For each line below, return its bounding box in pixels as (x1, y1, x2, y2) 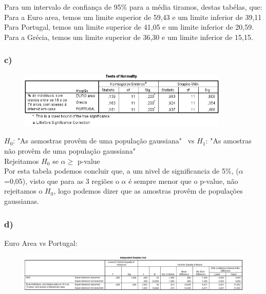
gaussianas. (4, 196, 39, 206)
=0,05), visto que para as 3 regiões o (4, 175, 119, 186)
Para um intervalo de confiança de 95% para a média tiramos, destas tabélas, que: (4, 2, 262, 12)
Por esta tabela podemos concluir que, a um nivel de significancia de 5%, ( (4, 165, 239, 176)
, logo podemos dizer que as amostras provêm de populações (53, 185, 243, 196)
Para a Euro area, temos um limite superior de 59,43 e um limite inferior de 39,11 (4, 11, 262, 22)
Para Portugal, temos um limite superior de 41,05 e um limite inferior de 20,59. (4, 22, 254, 32)
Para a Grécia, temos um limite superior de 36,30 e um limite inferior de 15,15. (4, 31, 253, 42)
